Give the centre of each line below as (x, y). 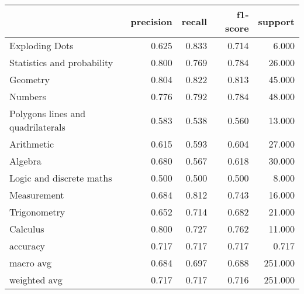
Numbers (28, 96)
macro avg (31, 263)
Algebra (25, 161)
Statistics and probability (61, 62)
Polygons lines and (48, 113)
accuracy (27, 246)
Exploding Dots (42, 45)
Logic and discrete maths (61, 178)
